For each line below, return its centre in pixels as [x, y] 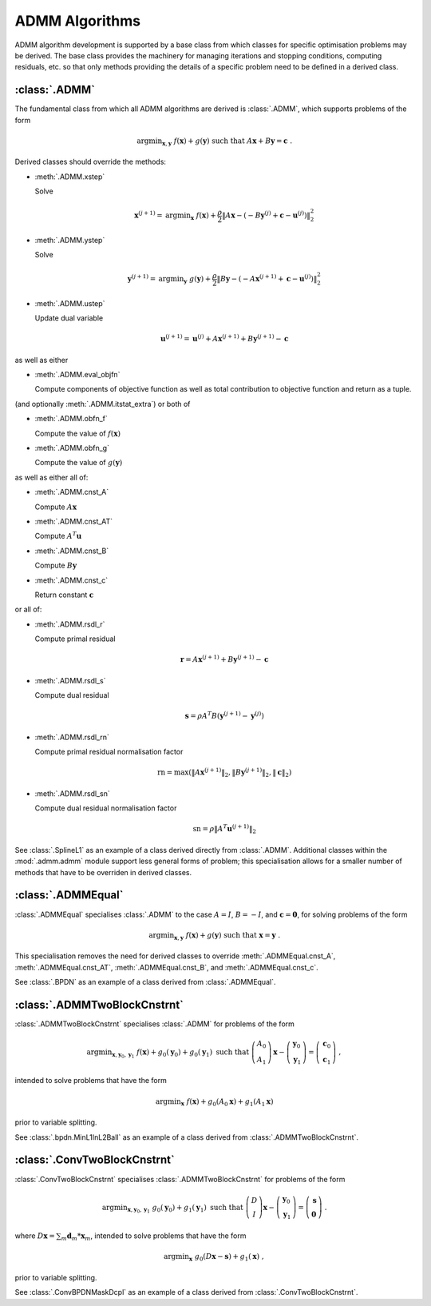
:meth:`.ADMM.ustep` [70, 303]
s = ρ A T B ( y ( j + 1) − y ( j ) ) [225, 715]
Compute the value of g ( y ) [79, 463]
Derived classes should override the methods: [91, 162]
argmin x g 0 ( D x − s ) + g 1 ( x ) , [214, 1257]
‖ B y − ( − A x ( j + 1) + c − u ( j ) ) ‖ [267, 278]
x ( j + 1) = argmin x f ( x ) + [176, 215]
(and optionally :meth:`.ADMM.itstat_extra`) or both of [103, 404]
